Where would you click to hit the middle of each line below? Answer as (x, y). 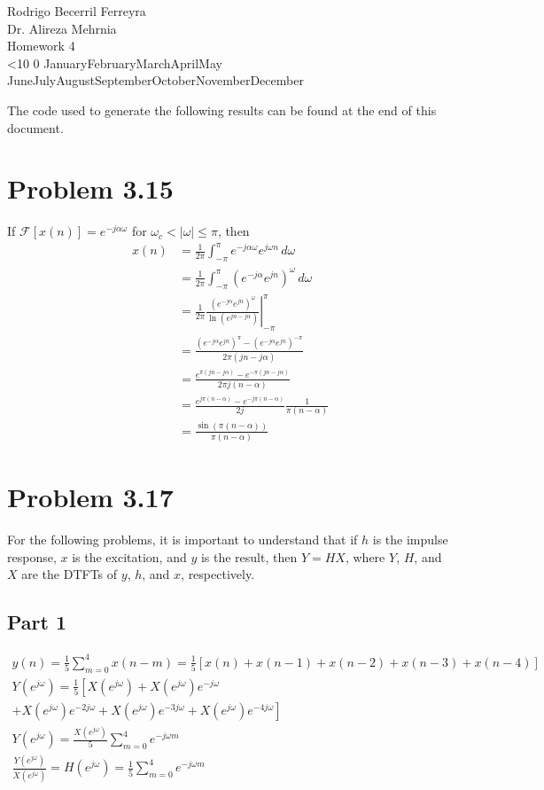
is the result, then (249, 556)
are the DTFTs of (70, 574)
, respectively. (218, 574)
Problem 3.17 (90, 497)
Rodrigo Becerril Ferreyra (77, 11)
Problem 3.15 (90, 188)
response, (32, 556)
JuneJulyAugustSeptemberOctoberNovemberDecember (155, 80)
